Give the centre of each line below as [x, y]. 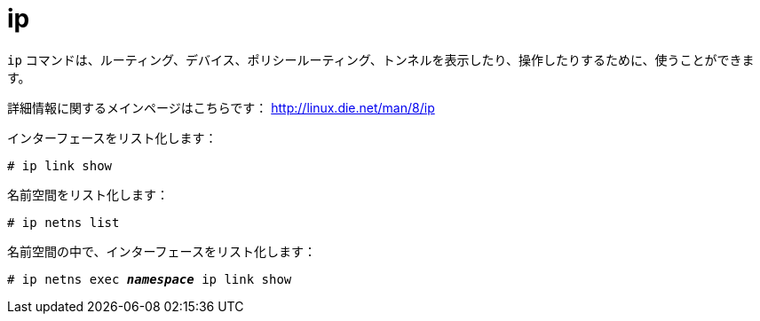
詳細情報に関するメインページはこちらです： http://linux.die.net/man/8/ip [221, 107]
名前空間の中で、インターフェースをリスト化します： [162, 251]
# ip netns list [63, 222]
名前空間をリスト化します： [88, 194]
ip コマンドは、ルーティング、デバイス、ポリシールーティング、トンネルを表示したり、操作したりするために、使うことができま [381, 59]
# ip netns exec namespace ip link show [150, 279]
